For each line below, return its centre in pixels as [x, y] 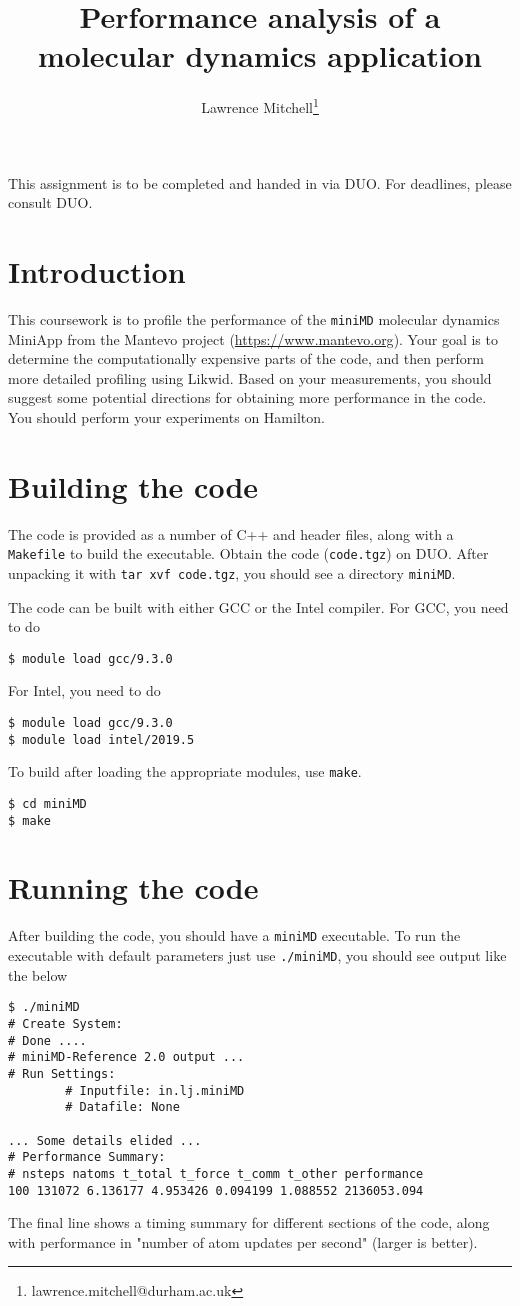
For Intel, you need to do [84, 690]
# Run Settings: [62, 1073]
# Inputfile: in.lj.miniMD [155, 1090]
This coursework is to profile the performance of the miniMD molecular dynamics [254, 318]
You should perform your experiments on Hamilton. [166, 416]
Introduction [97, 270]
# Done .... [47, 1040]
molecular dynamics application [260, 55]
